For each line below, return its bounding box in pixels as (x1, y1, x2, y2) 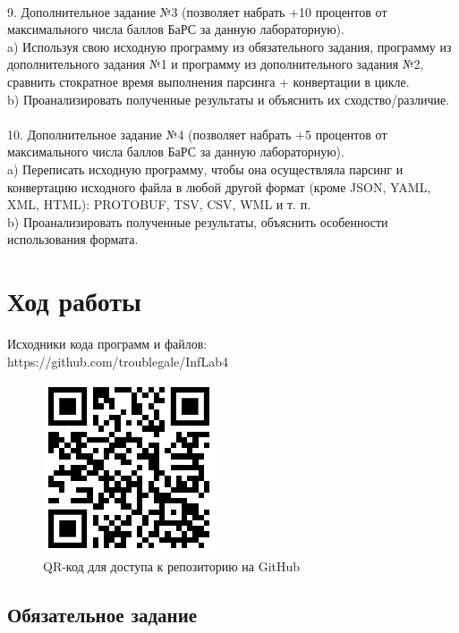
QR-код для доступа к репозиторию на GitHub (43, 556, 301, 575)
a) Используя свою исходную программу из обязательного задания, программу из (7, 37, 452, 55)
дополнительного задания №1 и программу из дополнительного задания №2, (7, 55, 424, 73)
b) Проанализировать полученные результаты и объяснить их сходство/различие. (7, 89, 450, 108)
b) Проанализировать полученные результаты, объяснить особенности (7, 212, 388, 231)
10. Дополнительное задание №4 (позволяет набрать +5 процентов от (7, 124, 387, 143)
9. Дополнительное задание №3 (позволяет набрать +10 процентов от (7, 2, 387, 21)
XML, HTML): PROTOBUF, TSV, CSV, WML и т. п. (7, 195, 311, 214)
